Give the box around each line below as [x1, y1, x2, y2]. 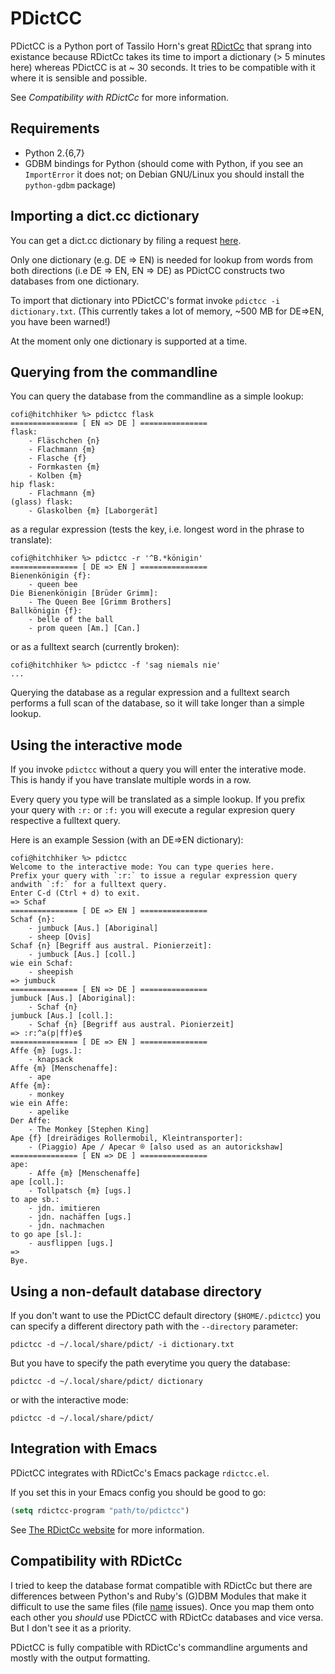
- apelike [28, 1107, 70, 1117]
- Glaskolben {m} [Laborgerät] [28, 506, 159, 516]
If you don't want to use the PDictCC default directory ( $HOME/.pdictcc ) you [10, 1310, 321, 1321]
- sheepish [28, 967, 74, 977]
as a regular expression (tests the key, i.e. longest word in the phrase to [10, 523, 305, 536]
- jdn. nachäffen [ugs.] [28, 1212, 132, 1222]
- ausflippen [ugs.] [28, 1238, 114, 1249]
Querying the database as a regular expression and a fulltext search [10, 687, 290, 699]
